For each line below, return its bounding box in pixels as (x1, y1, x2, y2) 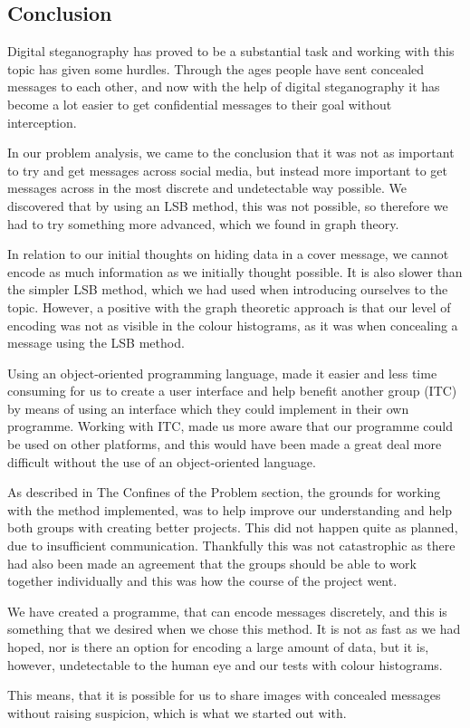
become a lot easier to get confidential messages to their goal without (7, 94, 392, 113)
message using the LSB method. (7, 333, 185, 352)
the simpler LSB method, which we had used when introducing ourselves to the (7, 280, 448, 299)
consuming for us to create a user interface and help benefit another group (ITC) (7, 381, 457, 400)
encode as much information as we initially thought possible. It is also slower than (7, 262, 463, 281)
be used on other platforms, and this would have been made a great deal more (7, 435, 442, 454)
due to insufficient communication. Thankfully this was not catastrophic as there (7, 536, 456, 555)
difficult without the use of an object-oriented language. (7, 452, 316, 471)
